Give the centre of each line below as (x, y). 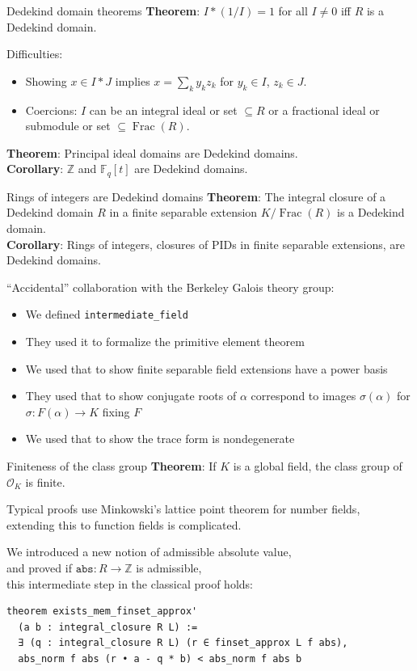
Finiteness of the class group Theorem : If (112, 466)
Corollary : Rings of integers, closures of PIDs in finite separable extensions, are (206, 244)
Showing (46, 80)
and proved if (39, 567)
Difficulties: (35, 54)
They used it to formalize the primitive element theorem (165, 342)
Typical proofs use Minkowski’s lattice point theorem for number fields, (183, 509)
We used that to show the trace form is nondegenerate (160, 439)
